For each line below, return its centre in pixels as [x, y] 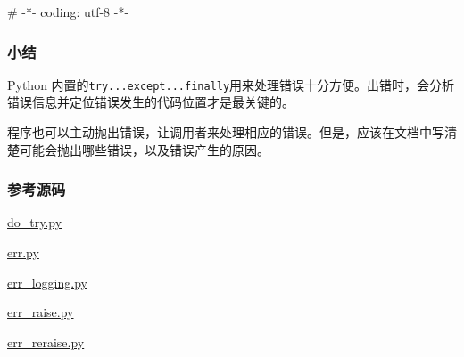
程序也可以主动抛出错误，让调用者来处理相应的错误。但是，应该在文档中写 [226, 132]
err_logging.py [47, 282]
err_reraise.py [46, 341]
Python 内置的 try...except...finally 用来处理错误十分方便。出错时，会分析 [231, 84]
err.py [23, 252]
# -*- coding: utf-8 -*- [68, 12]
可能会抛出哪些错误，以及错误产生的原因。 [144, 149]
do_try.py [35, 222]
